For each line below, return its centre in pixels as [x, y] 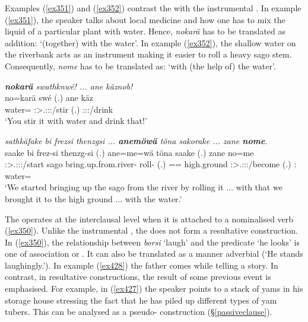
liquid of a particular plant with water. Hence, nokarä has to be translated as [145, 31]
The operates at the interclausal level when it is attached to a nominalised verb [149, 219]
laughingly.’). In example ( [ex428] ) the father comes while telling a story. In [142, 265]
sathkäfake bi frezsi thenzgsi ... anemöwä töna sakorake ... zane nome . [136, 140]
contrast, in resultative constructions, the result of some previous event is [138, 277]
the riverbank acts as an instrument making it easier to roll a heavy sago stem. [148, 54]
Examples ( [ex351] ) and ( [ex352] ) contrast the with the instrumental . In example [153, 8]
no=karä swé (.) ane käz [49, 98]
